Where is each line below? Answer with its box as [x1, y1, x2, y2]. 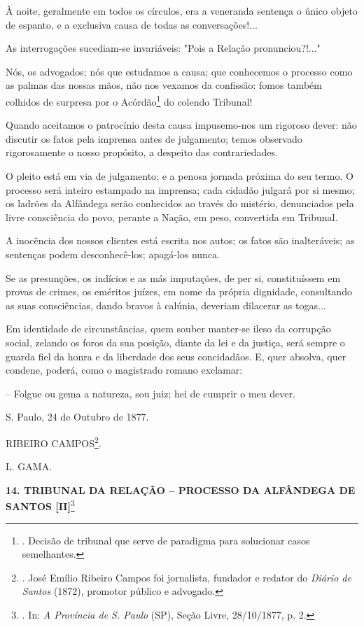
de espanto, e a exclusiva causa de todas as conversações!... [6, 17, 258, 31]
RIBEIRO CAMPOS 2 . [6, 433, 101, 450]
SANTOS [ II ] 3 [6, 497, 75, 513]
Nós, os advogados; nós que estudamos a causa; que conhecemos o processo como [6, 64, 353, 78]
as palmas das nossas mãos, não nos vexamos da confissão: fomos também [6, 78, 322, 92]
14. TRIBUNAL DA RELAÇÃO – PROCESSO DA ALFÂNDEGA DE [6, 482, 356, 497]
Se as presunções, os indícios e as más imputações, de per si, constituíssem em [6, 270, 341, 285]
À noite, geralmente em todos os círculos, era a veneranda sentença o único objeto [6, 3, 358, 17]
